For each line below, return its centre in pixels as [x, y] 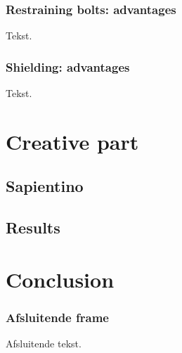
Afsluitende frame [57, 317]
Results [33, 227]
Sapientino [45, 186]
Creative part [72, 141]
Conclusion [60, 279]
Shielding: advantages [68, 66]
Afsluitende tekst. [44, 344]
